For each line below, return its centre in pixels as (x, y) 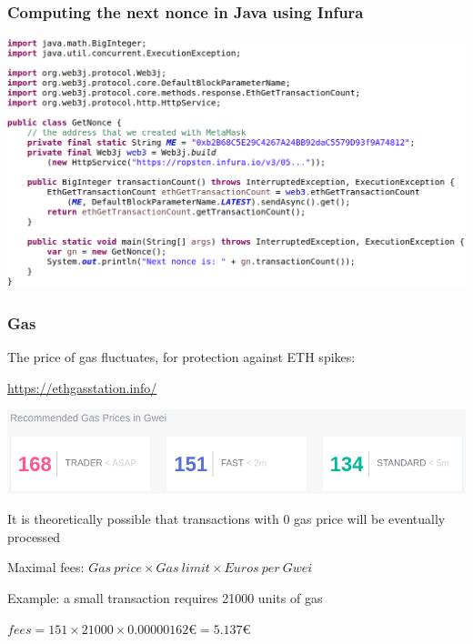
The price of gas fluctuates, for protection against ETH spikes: (181, 357)
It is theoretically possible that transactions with (143, 519)
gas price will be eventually (370, 519)
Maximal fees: (46, 567)
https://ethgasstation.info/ (82, 387)
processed (34, 536)
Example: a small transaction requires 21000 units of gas (165, 598)
